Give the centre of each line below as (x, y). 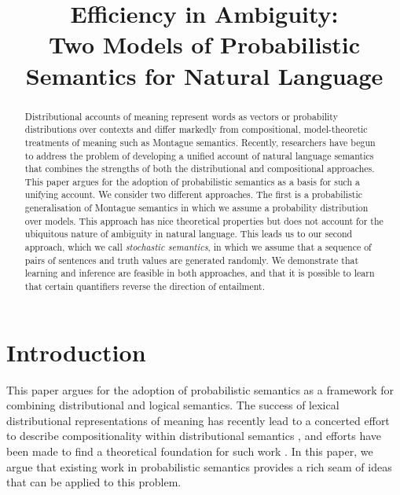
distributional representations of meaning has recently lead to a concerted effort (198, 420)
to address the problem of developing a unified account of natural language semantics (199, 155)
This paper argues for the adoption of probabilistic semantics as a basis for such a (192, 181)
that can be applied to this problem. (94, 482)
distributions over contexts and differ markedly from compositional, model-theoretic (196, 129)
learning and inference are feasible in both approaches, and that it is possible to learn (200, 273)
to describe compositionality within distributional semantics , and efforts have (194, 436)
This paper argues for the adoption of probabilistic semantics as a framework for (200, 389)
